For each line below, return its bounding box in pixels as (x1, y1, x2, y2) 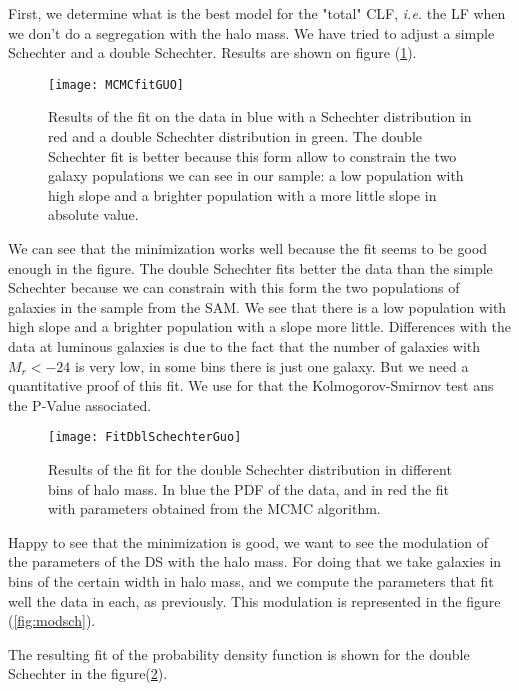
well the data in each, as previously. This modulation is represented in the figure (8, 590, 501, 611)
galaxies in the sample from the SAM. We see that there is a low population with (8, 296, 507, 317)
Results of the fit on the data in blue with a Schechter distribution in (48, 106, 472, 127)
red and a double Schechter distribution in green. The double (48, 126, 422, 147)
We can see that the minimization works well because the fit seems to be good (8, 238, 488, 258)
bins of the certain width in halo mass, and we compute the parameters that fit (8, 570, 494, 591)
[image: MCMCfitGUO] (48, 77, 185, 92)
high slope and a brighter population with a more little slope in (48, 184, 437, 205)
